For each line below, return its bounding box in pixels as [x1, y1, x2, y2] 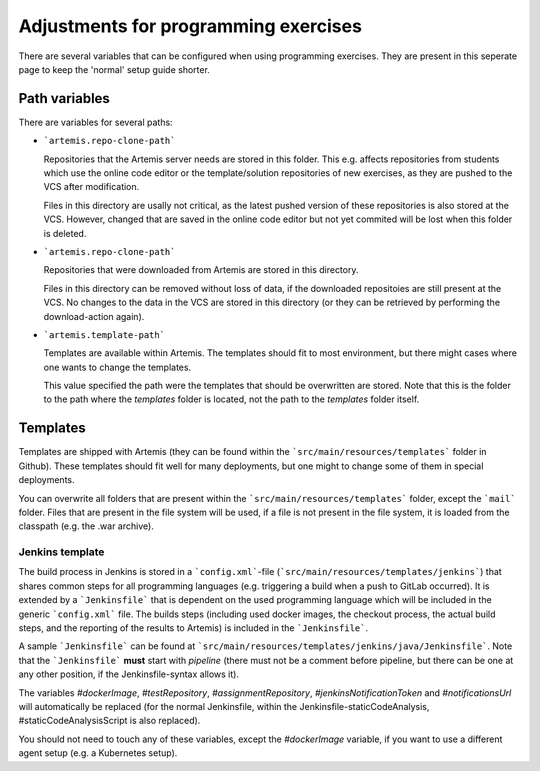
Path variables [18, 90, 110, 107]
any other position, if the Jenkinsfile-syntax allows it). [18, 668, 240, 680]
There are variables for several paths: [18, 116, 174, 128]
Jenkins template [18, 545, 105, 559]
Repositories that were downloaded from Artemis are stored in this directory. [43, 264, 359, 276]
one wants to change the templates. [43, 361, 192, 373]
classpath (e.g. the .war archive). [18, 520, 154, 532]
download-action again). [43, 310, 145, 322]
